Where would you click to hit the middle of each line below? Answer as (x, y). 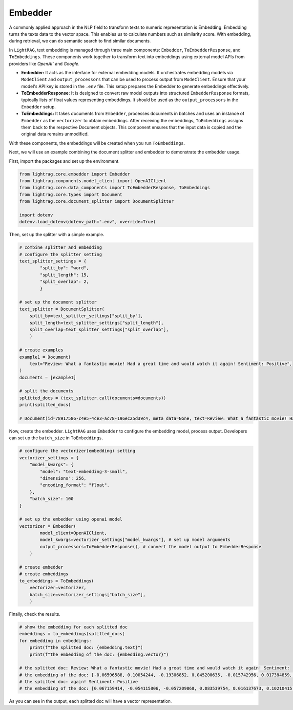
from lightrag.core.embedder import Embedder (75, 174)
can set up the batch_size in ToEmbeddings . (56, 438)
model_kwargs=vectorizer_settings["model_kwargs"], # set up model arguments (135, 540)
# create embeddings (44, 574)
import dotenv (36, 215)
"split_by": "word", (64, 268)
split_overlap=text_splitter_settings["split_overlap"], (99, 329)
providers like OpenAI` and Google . (44, 64)
